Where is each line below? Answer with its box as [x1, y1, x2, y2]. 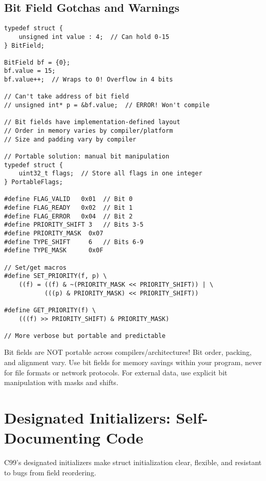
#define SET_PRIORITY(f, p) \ [4, 272, 107, 280]
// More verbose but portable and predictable [4, 332, 166, 339]
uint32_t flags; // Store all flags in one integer [18, 170, 202, 177]
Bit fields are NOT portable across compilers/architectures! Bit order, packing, [4, 347, 252, 357]
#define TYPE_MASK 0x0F [4, 247, 104, 254]
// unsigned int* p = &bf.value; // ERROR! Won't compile [4, 102, 210, 109]
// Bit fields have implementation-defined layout [4, 118, 180, 126]
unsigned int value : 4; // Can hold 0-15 [18, 33, 170, 41]
